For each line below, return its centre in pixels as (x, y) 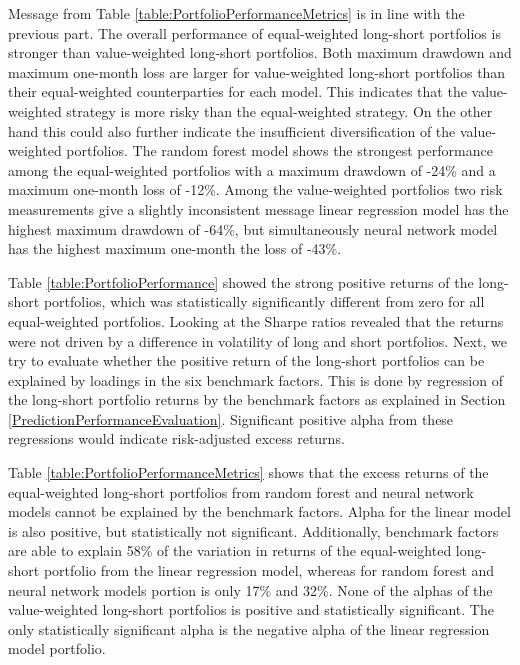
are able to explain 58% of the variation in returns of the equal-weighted (230, 550)
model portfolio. (57, 648)
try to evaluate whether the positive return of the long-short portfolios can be (246, 360)
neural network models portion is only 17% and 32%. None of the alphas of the (250, 589)
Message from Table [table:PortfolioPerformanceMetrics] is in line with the (236, 13)
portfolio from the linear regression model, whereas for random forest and (269, 570)
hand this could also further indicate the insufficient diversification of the (232, 130)
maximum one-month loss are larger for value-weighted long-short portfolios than (257, 71)
